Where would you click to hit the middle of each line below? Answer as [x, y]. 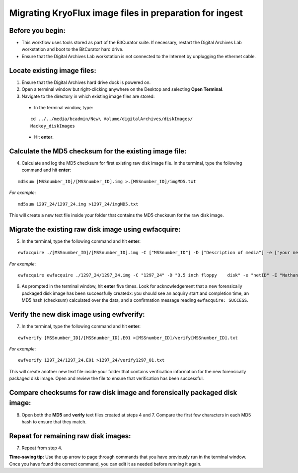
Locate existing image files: [53, 70]
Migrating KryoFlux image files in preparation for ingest [126, 13]
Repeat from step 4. [42, 448]
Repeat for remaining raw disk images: [70, 436]
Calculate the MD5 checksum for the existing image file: [98, 151]
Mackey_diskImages [53, 126]
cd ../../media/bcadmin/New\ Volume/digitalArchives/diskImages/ [112, 119]
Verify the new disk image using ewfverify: [77, 314]
